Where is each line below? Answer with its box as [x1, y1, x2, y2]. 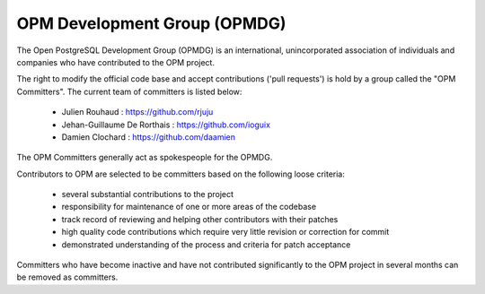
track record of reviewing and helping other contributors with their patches [61, 213, 339, 224]
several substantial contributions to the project [61, 189, 234, 200]
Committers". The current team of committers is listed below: [16, 86, 242, 97]
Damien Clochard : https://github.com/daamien [61, 131, 235, 143]
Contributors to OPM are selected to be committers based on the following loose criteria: [16, 169, 346, 179]
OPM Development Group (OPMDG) [16, 13, 287, 33]
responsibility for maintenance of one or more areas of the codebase [61, 202, 317, 212]
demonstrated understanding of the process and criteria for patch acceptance [61, 238, 351, 250]
